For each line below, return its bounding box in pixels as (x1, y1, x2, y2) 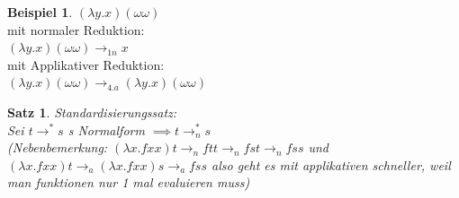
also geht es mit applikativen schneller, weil (211, 155, 451, 174)
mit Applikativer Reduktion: (7, 55, 165, 73)
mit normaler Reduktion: (7, 20, 145, 39)
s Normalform (67, 120, 145, 139)
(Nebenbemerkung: (7, 138, 108, 157)
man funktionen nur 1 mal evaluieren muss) (7, 173, 250, 192)
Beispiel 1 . (7, 3, 73, 21)
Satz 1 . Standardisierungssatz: (7, 102, 177, 121)
